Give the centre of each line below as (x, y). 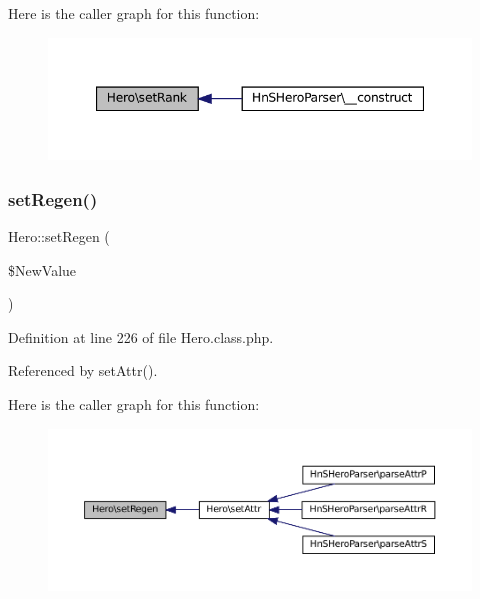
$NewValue (42, 269)
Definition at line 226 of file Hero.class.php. (141, 336)
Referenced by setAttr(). (83, 370)
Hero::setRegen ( (59, 235)
